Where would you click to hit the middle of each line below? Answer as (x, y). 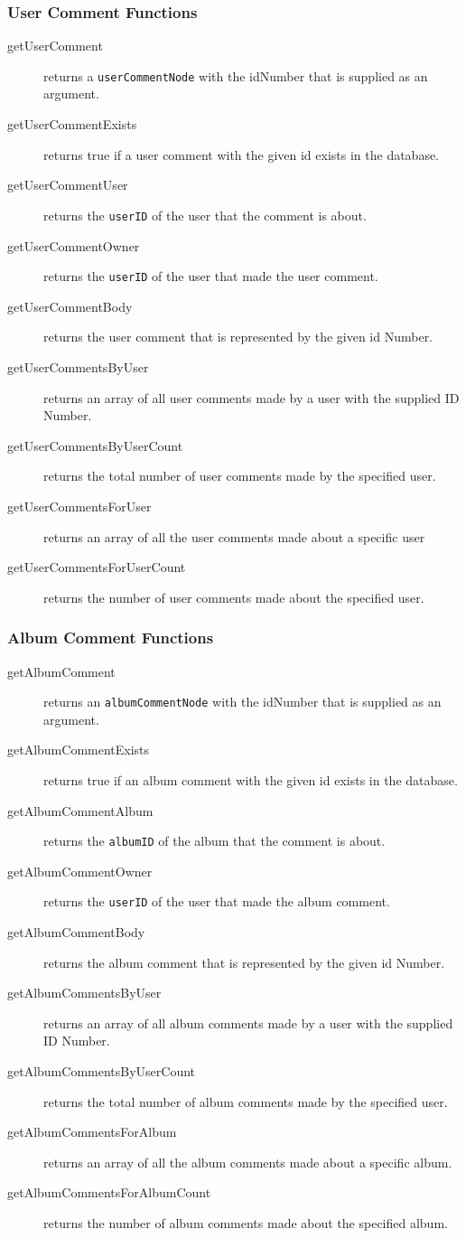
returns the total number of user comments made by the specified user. (240, 476)
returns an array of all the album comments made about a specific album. (248, 1162)
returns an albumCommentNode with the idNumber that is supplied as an (242, 702)
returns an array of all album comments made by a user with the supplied (248, 1022)
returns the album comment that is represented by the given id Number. (244, 962)
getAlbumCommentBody (76, 932)
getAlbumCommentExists (79, 750)
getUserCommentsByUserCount (95, 445)
